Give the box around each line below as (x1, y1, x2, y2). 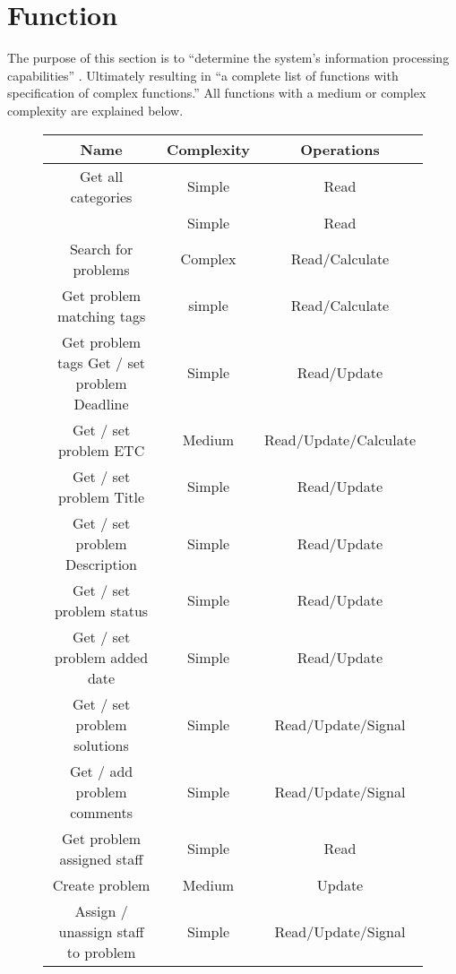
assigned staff (59, 848, 143, 869)
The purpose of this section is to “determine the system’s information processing (7, 48, 450, 67)
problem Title (58, 486, 145, 507)
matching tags (56, 305, 146, 326)
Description (65, 553, 138, 574)
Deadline (73, 392, 129, 414)
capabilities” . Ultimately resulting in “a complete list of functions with (7, 65, 399, 84)
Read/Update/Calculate (263, 429, 416, 450)
